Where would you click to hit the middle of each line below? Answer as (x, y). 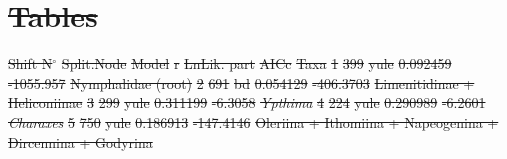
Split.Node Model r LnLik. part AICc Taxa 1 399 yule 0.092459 (256, 63)
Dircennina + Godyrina (80, 141)
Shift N (30, 63)
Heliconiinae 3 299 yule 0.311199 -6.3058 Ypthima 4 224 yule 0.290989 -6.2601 (247, 102)
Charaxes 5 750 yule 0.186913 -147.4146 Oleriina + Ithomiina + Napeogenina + (253, 121)
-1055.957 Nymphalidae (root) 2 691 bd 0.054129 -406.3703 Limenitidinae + (241, 82)
